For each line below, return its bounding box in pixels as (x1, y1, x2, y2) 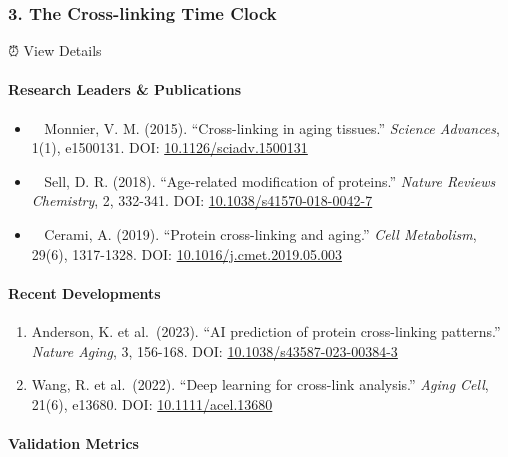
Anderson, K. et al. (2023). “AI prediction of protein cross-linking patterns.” (31, 320, 501, 341)
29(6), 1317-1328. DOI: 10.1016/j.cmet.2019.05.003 (31, 243, 342, 264)
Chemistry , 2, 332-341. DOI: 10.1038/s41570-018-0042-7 (31, 190, 373, 211)
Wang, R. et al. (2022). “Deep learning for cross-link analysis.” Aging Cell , (31, 374, 489, 395)
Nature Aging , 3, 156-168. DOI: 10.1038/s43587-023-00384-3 (31, 340, 398, 361)
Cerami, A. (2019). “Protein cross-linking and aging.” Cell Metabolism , (44, 223, 477, 244)
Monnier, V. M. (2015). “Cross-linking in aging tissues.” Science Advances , (44, 117, 500, 138)
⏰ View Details (8, 40, 102, 61)
